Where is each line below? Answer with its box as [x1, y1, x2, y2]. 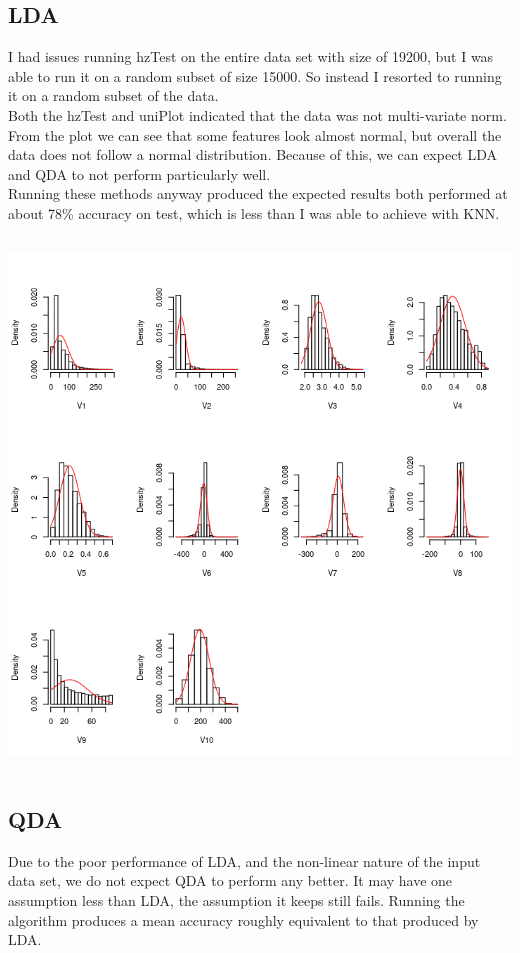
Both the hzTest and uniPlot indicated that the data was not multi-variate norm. [8, 104, 507, 125]
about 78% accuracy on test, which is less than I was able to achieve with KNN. [8, 202, 500, 223]
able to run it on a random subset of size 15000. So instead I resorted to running [8, 65, 502, 86]
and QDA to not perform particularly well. [8, 163, 271, 184]
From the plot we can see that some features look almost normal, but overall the [8, 124, 502, 145]
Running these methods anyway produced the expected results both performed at [8, 183, 508, 204]
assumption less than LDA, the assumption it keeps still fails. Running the [8, 889, 465, 910]
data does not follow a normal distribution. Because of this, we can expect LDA [8, 144, 498, 165]
